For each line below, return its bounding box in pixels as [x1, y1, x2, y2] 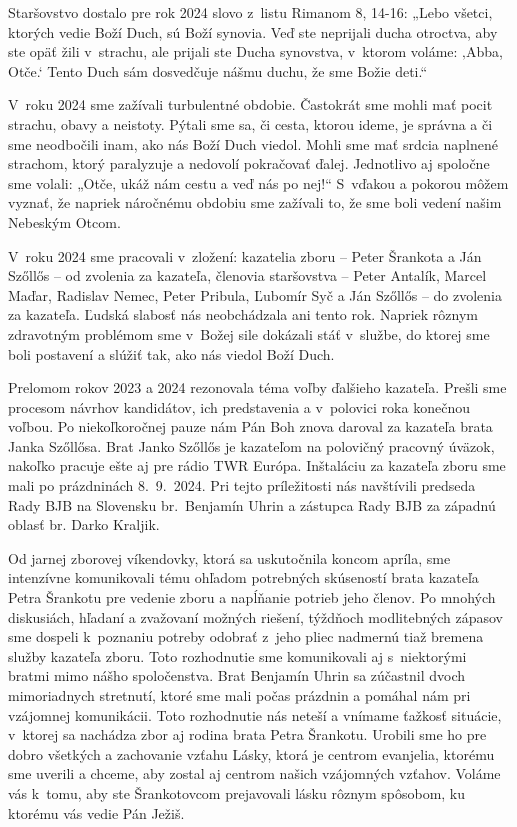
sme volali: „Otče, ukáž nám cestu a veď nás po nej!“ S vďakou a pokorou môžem [8, 172, 509, 193]
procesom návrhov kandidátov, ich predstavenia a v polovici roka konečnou [8, 396, 470, 417]
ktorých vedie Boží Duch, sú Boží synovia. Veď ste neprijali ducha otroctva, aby [8, 21, 498, 42]
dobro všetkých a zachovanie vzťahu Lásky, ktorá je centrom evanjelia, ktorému [8, 743, 495, 764]
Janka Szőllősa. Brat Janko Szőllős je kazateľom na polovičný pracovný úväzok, [8, 435, 495, 456]
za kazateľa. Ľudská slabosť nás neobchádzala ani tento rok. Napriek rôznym [8, 304, 479, 325]
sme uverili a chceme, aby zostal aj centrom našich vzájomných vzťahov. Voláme [8, 763, 501, 784]
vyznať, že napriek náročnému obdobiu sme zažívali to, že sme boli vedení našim [8, 192, 502, 213]
